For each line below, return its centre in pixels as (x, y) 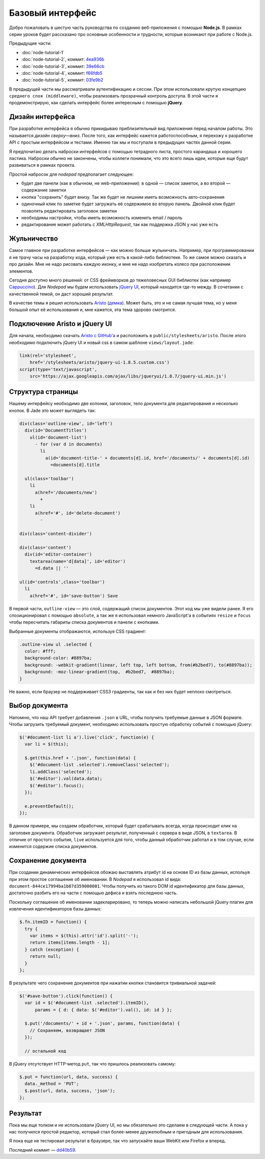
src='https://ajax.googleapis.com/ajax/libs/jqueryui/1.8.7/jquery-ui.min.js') (128, 376)
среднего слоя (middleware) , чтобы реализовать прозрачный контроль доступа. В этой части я (114, 96)
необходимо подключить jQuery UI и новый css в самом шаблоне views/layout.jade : (101, 343)
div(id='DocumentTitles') (56, 430)
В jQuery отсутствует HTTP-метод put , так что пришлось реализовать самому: (93, 1064)
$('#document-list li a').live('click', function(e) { (87, 737)
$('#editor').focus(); (57, 785)
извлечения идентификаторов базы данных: (55, 909)
